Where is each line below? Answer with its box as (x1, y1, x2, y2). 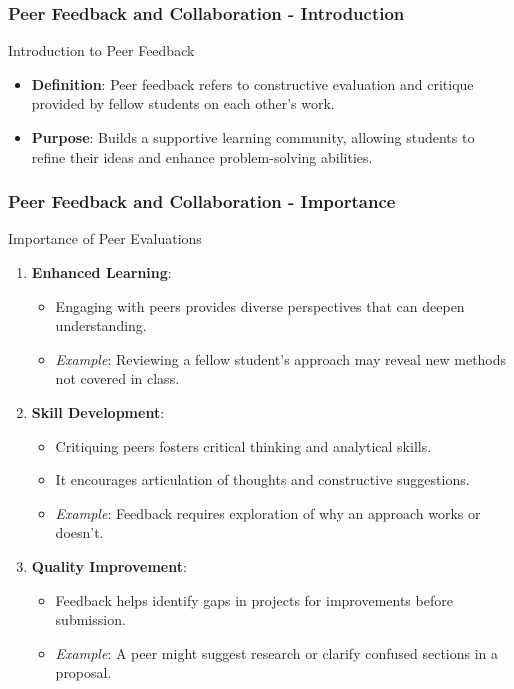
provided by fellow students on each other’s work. (31, 93, 335, 114)
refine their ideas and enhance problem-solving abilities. (31, 146, 373, 167)
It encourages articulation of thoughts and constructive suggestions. (55, 469, 470, 490)
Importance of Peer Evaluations (8, 228, 202, 249)
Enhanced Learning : (31, 262, 172, 282)
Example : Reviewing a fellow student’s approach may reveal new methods (55, 348, 507, 369)
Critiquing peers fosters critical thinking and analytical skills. (55, 435, 432, 456)
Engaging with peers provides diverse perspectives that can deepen (55, 295, 465, 316)
